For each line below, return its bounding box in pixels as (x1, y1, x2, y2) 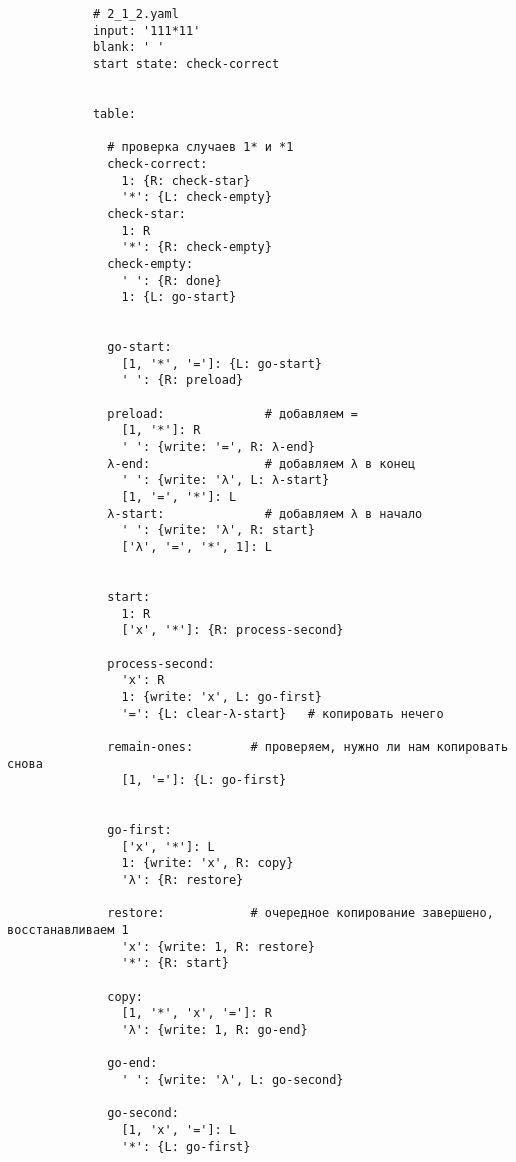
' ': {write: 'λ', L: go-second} (121, 1073, 344, 1087)
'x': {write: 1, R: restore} (121, 939, 315, 954)
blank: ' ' (92, 40, 165, 55)
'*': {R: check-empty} (121, 240, 272, 255)
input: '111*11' (92, 23, 201, 38)
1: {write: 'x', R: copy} (121, 856, 294, 871)
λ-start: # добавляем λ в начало (107, 506, 423, 521)
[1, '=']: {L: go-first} (121, 773, 287, 788)
